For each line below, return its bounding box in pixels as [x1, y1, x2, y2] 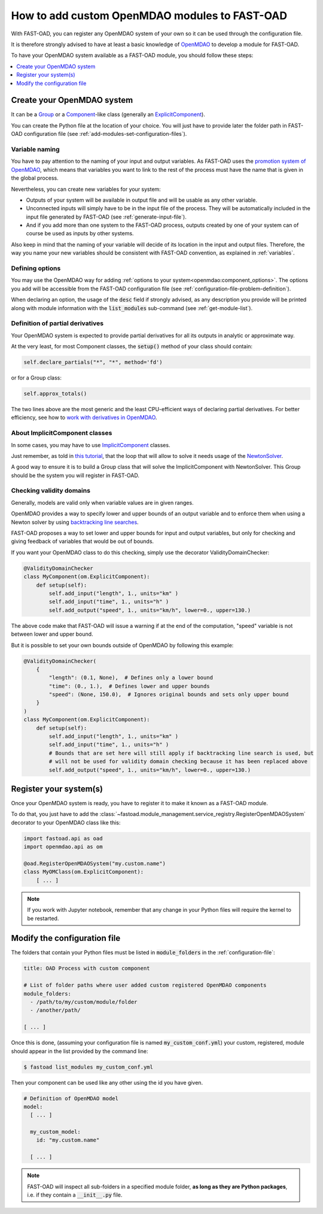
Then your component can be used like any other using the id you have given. [11, 1079, 203, 1086]
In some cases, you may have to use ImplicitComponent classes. [11, 441, 170, 448]
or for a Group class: [11, 374, 62, 381]
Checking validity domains [11, 487, 91, 495]
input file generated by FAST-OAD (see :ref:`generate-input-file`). [26, 213, 187, 220]
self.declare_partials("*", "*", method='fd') [23, 359, 163, 366]
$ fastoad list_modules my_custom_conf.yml [23, 1063, 154, 1070]
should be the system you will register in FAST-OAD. [11, 472, 140, 479]
